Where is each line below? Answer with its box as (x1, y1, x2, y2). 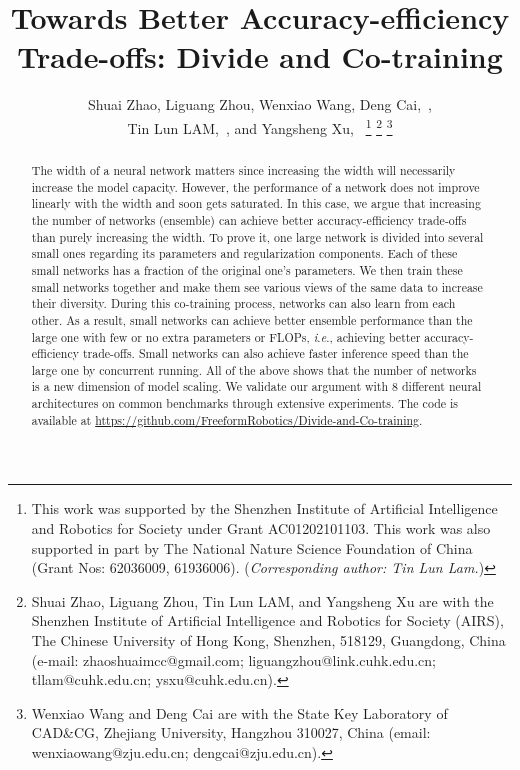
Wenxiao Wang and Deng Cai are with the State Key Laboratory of (31, 702, 448, 723)
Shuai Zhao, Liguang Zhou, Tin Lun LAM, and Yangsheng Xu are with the (31, 590, 494, 611)
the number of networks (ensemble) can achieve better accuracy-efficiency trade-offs (31, 211, 467, 228)
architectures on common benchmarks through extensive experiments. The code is (31, 395, 459, 412)
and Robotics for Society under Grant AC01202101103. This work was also (31, 518, 491, 539)
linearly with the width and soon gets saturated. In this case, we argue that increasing (31, 195, 481, 212)
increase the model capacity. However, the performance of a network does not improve (31, 178, 480, 195)
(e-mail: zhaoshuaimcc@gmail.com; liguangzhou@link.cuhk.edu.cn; (31, 649, 436, 670)
